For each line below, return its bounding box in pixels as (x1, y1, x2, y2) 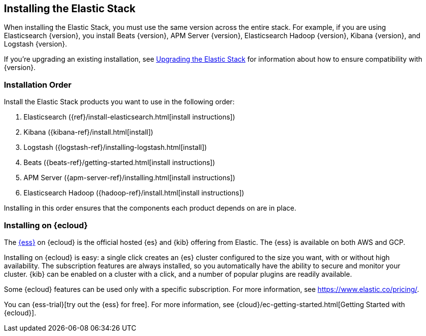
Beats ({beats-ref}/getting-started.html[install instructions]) (24, 158, 215, 167)
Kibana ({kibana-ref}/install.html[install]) (24, 128, 153, 137)
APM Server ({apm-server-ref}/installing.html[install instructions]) (24, 173, 236, 182)
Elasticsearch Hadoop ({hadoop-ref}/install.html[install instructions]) (24, 189, 244, 197)
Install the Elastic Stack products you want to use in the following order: (4, 97, 235, 106)
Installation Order (4, 79, 71, 90)
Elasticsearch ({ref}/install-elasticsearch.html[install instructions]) (24, 113, 236, 121)
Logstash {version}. (4, 40, 67, 48)
